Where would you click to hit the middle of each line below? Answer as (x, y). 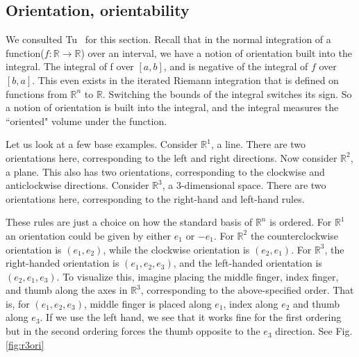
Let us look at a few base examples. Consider (102, 144)
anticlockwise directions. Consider (77, 185)
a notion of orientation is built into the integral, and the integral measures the (172, 107)
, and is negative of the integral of (236, 66)
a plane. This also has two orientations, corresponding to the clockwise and (165, 171)
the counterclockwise (294, 235)
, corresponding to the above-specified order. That (247, 290)
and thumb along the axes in (67, 290)
